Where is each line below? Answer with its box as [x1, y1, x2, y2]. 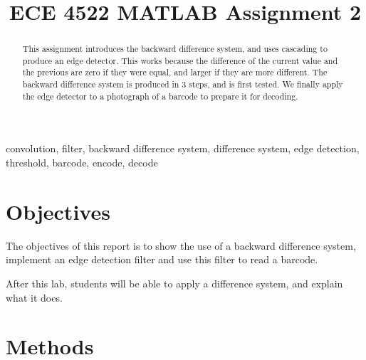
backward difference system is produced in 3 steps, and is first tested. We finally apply [22, 78, 343, 90]
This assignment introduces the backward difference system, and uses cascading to [22, 43, 328, 55]
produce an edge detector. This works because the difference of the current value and [22, 54, 338, 66]
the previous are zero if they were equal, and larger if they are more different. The [22, 66, 328, 78]
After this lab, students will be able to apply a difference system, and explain [6, 275, 343, 290]
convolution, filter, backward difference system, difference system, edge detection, [6, 141, 360, 156]
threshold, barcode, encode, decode [6, 155, 158, 170]
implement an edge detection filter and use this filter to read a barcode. [6, 252, 318, 267]
